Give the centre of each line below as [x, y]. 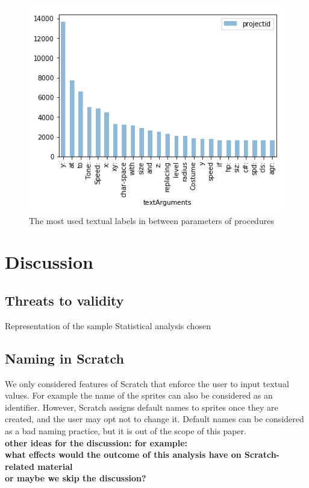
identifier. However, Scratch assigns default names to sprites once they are [142, 407]
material [55, 466]
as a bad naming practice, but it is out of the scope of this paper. [126, 431]
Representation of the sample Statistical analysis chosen [108, 325]
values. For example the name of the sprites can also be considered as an [139, 395]
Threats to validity [64, 300]
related [20, 466]
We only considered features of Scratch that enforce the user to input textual [147, 383]
